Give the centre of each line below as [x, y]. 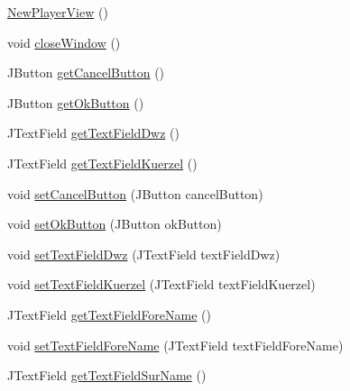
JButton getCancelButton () [86, 73]
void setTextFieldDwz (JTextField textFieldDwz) [144, 254]
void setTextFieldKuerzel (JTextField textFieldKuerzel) [161, 284]
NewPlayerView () [58, 12]
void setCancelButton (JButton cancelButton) [135, 193]
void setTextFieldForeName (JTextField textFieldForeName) [175, 345]
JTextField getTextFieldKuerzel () [102, 163]
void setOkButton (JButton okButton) [115, 224]
